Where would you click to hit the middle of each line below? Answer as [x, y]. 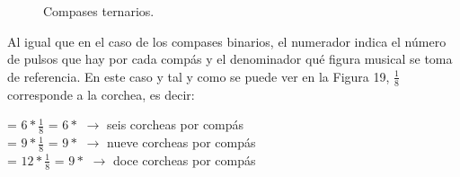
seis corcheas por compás [176, 124]
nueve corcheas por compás [181, 142]
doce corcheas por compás [185, 159]
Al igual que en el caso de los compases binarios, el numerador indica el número [227, 41]
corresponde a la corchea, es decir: [101, 94]
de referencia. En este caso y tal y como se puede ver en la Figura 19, [199, 76]
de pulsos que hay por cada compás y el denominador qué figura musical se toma [230, 59]
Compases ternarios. [99, 11]
